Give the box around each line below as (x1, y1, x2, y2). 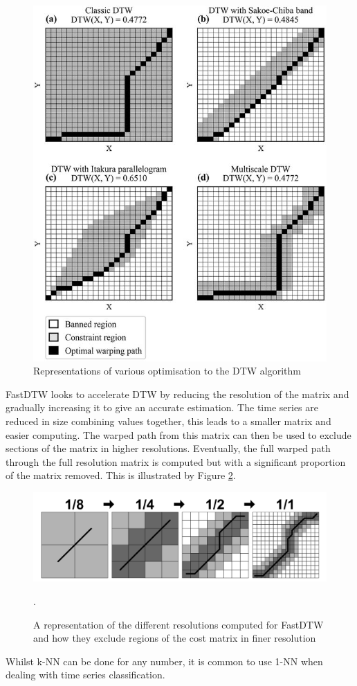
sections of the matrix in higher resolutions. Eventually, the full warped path (6, 441, 331, 455)
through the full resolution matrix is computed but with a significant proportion (6, 454, 346, 469)
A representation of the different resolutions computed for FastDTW (33, 617, 324, 631)
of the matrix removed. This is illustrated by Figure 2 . (6, 468, 236, 482)
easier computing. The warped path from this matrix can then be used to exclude (6, 427, 351, 442)
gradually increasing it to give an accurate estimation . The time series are (6, 400, 318, 415)
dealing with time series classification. (6, 667, 165, 682)
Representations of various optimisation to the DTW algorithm (33, 363, 301, 378)
